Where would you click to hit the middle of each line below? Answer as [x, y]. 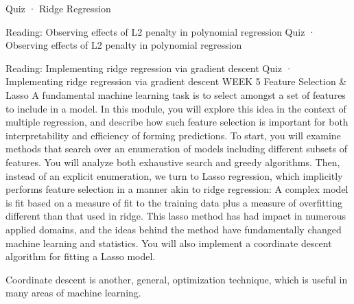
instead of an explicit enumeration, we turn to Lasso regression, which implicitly [174, 175]
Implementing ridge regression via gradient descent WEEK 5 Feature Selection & [176, 81]
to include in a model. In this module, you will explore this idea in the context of [176, 108]
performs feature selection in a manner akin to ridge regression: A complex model [177, 189]
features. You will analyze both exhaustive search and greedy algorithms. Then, [173, 162]
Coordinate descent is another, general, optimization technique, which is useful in [177, 279]
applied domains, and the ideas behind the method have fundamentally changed [174, 229]
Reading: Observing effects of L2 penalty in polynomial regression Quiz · [161, 31]
